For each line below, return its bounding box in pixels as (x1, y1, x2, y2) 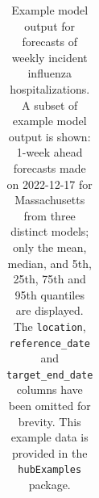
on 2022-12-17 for (6, 175, 93, 192)
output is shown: (8, 128, 91, 144)
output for (24, 17, 76, 34)
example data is (10, 429, 89, 446)
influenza (27, 65, 72, 82)
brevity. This (18, 412, 81, 429)
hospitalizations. (10, 80, 90, 97)
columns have (16, 381, 83, 398)
